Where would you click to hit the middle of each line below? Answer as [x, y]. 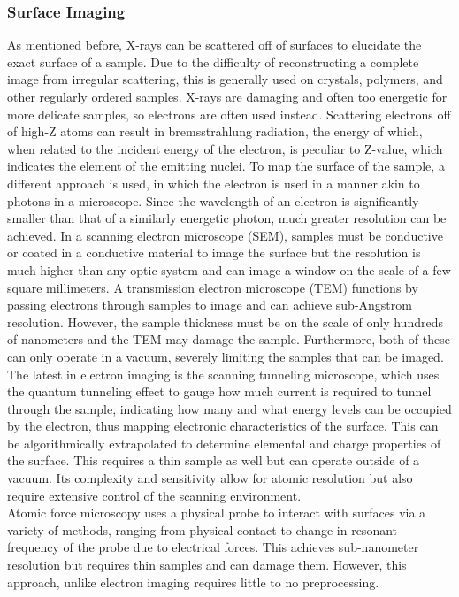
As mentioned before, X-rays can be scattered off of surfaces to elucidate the [214, 45]
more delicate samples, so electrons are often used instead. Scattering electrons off [229, 114]
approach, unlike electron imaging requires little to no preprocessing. [193, 582]
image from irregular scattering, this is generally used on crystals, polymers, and [225, 79]
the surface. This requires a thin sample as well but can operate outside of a [214, 460]
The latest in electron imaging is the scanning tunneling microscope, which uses [223, 374]
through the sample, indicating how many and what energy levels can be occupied [229, 408]
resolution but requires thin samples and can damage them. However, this [207, 565]
